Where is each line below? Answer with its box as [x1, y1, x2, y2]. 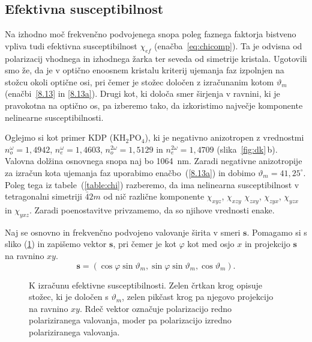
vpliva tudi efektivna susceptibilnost [5, 39, 137, 52]
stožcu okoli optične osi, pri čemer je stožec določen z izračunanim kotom [5, 75, 274, 88]
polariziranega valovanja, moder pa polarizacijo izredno [29, 314, 232, 326]
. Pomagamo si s [247, 225, 307, 238]
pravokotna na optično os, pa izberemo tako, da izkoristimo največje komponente [5, 99, 303, 111]
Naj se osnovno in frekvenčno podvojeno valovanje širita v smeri [5, 225, 241, 238]
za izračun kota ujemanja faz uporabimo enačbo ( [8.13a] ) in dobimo [5, 166, 256, 179]
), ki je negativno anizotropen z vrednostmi [145, 131, 304, 144]
